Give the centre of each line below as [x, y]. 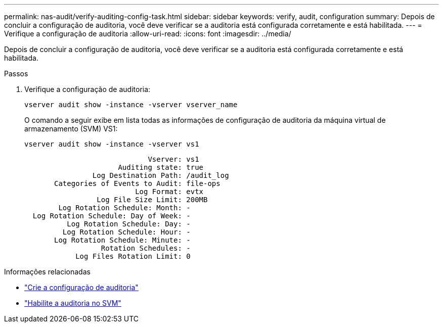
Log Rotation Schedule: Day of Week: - [112, 216]
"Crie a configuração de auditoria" [81, 287]
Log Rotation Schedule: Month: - [124, 208]
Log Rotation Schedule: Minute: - [122, 240]
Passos [16, 74]
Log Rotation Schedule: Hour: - [126, 232]
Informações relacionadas [47, 272]
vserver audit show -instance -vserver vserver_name [131, 105]
